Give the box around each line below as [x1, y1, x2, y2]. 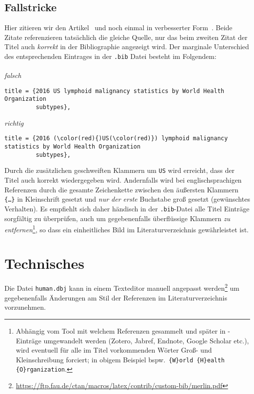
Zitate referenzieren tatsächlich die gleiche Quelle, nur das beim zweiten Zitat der [4, 32, 248, 42]
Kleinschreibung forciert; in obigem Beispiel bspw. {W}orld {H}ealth [16, 354, 225, 364]
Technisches [4, 253, 85, 273]
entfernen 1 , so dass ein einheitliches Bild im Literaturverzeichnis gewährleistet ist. [4, 223, 249, 234]
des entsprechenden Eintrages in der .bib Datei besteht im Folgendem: [4, 51, 216, 61]
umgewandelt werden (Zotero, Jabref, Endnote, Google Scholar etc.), [43, 335, 249, 345]
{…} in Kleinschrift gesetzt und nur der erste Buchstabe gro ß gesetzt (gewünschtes [4, 194, 250, 204]
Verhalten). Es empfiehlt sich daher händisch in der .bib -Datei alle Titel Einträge [4, 203, 250, 213]
